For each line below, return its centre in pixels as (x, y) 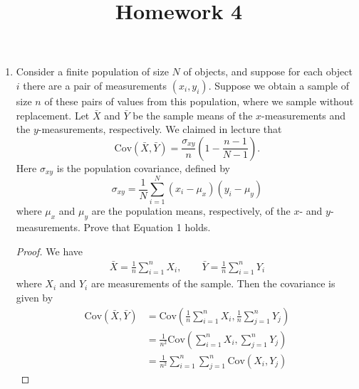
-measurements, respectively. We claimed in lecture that (160, 129)
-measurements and (304, 115)
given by (35, 297)
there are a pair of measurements (95, 85)
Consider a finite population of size (92, 71)
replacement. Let (53, 115)
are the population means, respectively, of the (191, 211)
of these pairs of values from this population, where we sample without (199, 101)
